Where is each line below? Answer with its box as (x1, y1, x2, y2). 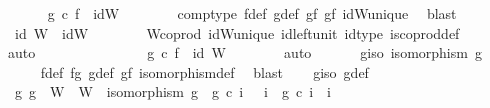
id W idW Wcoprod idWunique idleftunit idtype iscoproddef (14, 22, 460, 43)
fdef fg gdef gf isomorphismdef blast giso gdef (40, 61, 369, 82)
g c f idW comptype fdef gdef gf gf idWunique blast (47, 3, 457, 23)
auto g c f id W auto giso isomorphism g (7, 42, 482, 63)
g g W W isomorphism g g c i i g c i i (14, 81, 331, 102)
